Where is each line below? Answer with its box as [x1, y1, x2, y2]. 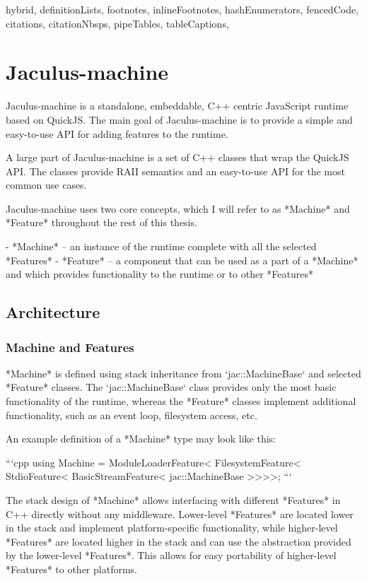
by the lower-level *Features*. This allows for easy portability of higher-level [6, 548, 337, 563]
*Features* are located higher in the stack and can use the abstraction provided [6, 534, 351, 548]
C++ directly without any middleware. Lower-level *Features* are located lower [6, 506, 354, 521]
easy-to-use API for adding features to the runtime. [6, 126, 228, 141]
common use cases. [6, 177, 87, 192]
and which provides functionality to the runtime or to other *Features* [6, 266, 313, 281]
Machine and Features [6, 338, 134, 356]
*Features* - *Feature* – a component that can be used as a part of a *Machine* [6, 252, 359, 267]
